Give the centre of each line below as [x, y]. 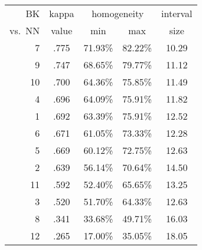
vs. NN [25, 30]
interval [177, 13]
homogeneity [118, 13]
